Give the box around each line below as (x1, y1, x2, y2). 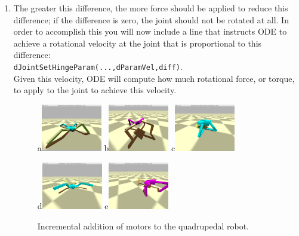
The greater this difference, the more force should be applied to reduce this (13, 2, 288, 14)
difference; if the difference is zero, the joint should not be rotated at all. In (13, 13, 289, 26)
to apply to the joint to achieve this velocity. (13, 84, 177, 96)
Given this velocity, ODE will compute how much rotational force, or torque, (13, 72, 295, 84)
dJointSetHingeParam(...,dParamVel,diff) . (13, 60, 183, 72)
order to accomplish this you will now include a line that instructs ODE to (13, 25, 287, 38)
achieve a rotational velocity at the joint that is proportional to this (13, 36, 262, 49)
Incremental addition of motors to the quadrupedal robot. (37, 219, 249, 232)
